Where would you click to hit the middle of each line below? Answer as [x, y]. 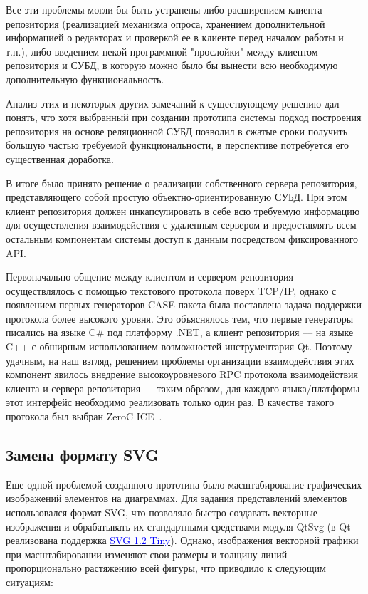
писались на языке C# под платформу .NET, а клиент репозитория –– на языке [180, 332]
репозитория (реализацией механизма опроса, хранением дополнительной [165, 23]
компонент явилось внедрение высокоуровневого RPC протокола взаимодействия [182, 374]
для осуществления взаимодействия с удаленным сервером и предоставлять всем [181, 225]
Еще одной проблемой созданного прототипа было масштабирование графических [184, 484]
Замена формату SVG [82, 455]
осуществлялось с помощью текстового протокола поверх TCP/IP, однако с [171, 290]
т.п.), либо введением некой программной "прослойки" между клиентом [162, 51]
